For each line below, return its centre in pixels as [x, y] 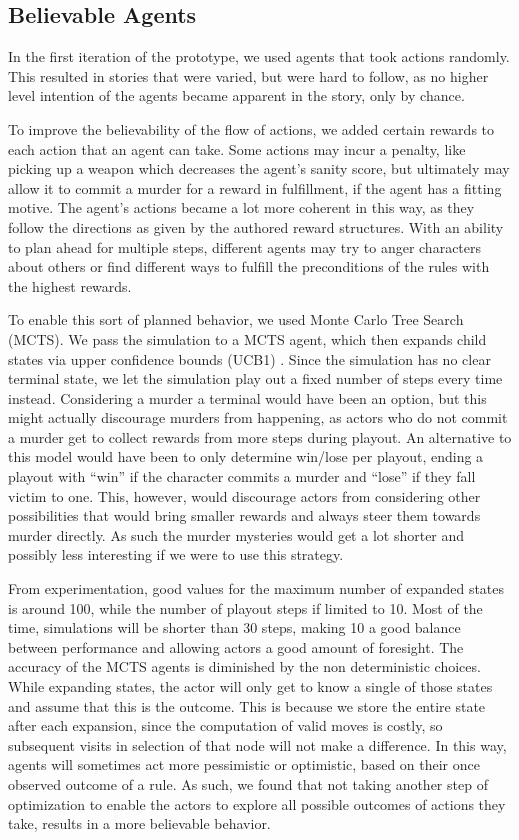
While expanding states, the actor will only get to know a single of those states [250, 686]
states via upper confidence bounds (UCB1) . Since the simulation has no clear [249, 358]
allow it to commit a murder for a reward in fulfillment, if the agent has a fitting [255, 187]
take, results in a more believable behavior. [139, 823]
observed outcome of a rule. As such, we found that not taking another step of [248, 783]
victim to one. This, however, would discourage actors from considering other [244, 495]
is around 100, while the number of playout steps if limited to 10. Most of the [245, 607]
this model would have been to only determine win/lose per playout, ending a [246, 456]
